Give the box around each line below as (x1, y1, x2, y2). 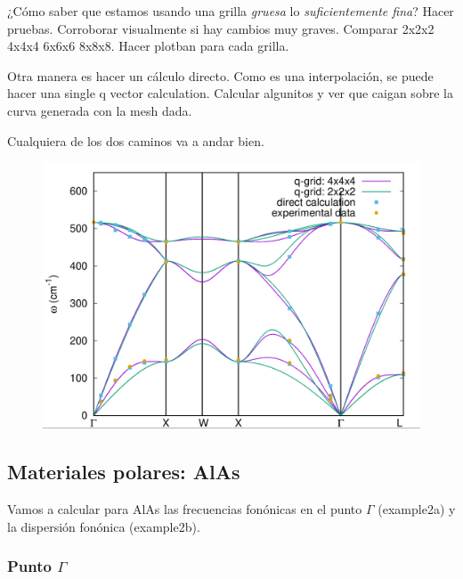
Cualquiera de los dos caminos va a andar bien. (7, 131, 264, 150)
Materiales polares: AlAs (7, 458, 240, 485)
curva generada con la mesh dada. (7, 101, 192, 119)
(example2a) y (378, 499, 456, 518)
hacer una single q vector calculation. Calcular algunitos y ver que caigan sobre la (7, 84, 453, 102)
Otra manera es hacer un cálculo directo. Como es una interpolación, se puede (7, 66, 434, 85)
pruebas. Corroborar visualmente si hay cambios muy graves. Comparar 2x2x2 (7, 19, 435, 37)
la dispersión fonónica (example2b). (7, 517, 200, 535)
